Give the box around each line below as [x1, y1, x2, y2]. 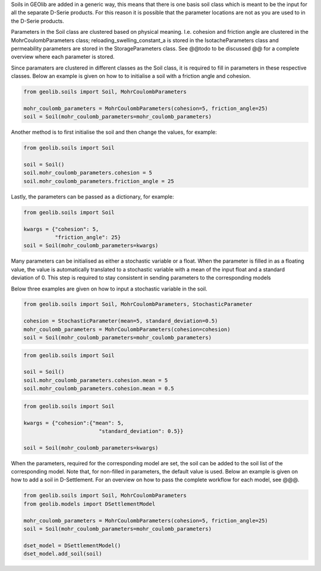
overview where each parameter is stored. [11, 53, 115, 61]
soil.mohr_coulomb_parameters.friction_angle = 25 [23, 178, 175, 184]
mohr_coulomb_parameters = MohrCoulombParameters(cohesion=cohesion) [23, 326, 231, 333]
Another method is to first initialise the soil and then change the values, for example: [11, 128, 217, 136]
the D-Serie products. [11, 17, 65, 24]
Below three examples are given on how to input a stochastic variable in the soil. [11, 285, 207, 292]
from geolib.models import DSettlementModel [23, 500, 156, 507]
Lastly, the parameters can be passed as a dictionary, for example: [11, 193, 174, 200]
